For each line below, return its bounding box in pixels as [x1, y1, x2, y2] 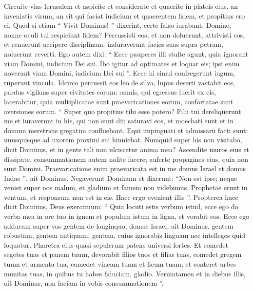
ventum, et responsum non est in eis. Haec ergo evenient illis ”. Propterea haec [4, 192, 238, 202]
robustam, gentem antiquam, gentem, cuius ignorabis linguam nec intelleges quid [4, 230, 246, 240]
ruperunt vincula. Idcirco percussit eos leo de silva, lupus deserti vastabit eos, [4, 77, 235, 87]
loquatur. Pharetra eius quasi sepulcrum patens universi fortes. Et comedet [4, 239, 228, 250]
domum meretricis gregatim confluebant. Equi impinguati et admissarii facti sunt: [4, 125, 248, 135]
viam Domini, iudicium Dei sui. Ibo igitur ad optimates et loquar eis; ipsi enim [4, 58, 240, 68]
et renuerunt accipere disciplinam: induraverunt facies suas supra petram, [4, 39, 223, 49]
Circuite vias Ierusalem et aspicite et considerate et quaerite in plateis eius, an [4, 1, 238, 11]
